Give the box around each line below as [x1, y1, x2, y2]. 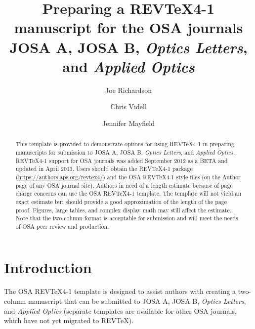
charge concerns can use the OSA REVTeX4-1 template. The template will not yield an [15, 189, 242, 198]
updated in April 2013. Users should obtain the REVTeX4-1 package [15, 164, 193, 173]
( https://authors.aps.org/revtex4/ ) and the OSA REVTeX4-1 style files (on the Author [15, 172, 241, 181]
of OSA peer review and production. [15, 222, 109, 230]
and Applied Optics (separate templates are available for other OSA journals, [4, 305, 237, 316]
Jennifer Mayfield [102, 118, 155, 128]
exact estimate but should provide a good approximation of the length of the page [15, 197, 227, 206]
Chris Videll [110, 101, 147, 112]
